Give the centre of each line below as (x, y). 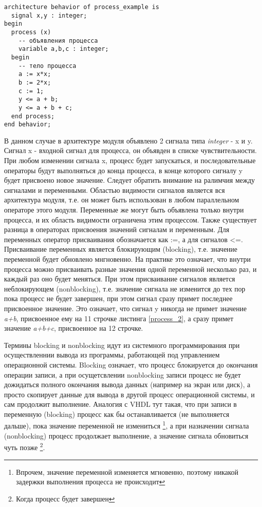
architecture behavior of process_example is (82, 7)
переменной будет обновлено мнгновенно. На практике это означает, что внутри (127, 259)
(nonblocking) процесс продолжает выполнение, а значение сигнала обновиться (126, 435)
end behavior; (28, 125)
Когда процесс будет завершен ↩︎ (65, 498)
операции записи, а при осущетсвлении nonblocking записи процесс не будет (122, 374)
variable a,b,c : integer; (63, 49)
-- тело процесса (47, 66)
